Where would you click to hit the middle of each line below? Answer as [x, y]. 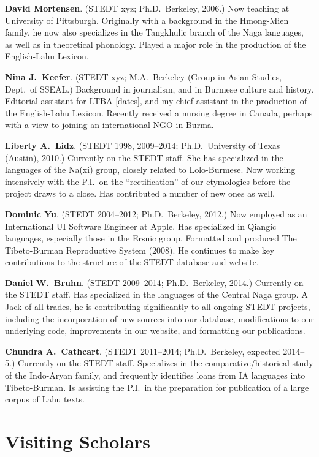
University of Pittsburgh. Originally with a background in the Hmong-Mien [147, 20]
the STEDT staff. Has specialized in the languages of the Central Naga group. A [156, 294]
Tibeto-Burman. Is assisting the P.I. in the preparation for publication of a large [157, 387]
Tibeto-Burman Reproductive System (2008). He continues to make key [140, 250]
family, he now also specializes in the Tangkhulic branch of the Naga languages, [154, 32]
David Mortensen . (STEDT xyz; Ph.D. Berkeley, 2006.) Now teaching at [147, 8]
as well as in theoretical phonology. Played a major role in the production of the [156, 44]
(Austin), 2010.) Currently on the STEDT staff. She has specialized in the [144, 157]
